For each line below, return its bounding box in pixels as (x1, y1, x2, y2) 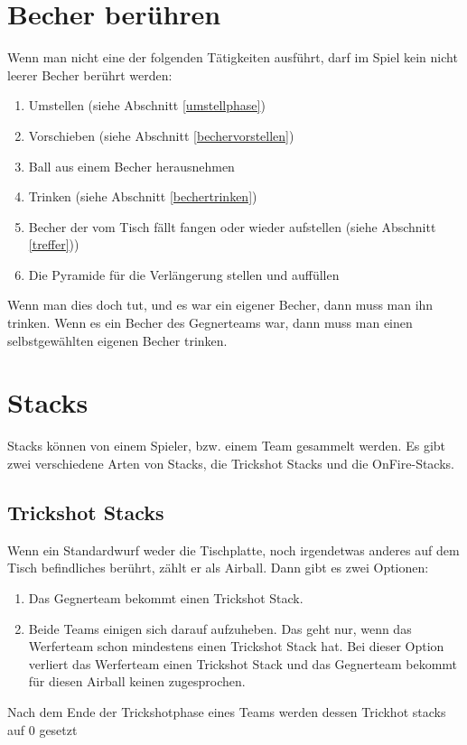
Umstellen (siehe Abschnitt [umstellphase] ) (28, 96, 266, 115)
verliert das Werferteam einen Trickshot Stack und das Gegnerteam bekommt (28, 654, 458, 673)
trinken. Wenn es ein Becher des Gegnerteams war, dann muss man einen (7, 313, 413, 332)
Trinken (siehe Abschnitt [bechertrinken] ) (28, 187, 257, 206)
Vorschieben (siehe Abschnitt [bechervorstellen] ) (28, 126, 294, 144)
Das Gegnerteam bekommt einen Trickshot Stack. (28, 588, 304, 607)
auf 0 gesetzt (7, 720, 78, 739)
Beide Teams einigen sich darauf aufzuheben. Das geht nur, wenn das (28, 619, 412, 638)
